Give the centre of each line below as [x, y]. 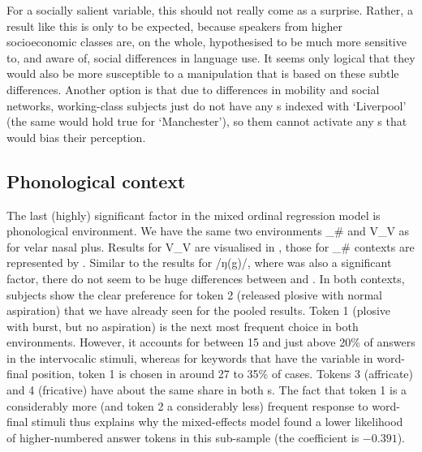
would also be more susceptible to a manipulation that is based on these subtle [203, 73]
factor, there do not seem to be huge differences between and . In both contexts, [206, 278]
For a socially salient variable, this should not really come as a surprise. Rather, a [210, 10]
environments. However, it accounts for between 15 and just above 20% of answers [211, 342]
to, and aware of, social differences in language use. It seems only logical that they [211, 57]
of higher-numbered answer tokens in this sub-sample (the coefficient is [183, 437]
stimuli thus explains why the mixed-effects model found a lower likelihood [217, 422]
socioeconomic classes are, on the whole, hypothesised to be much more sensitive [207, 42]
